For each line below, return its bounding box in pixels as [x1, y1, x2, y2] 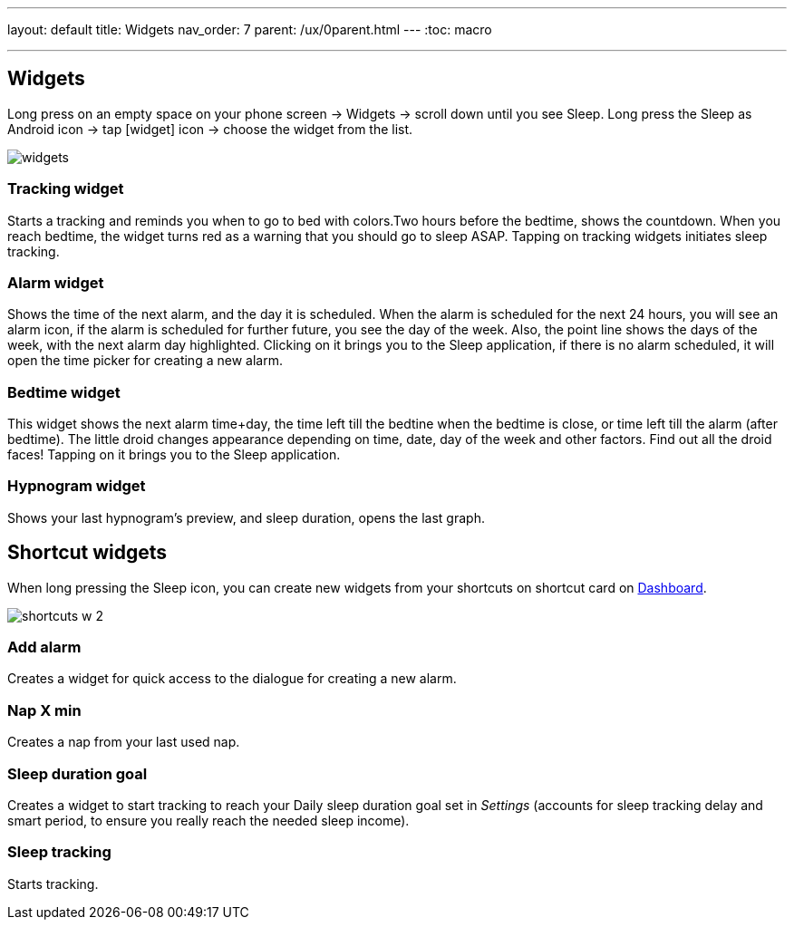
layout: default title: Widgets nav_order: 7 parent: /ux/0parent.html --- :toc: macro [7, 22, 492, 37]
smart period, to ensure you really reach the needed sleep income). [7, 812, 410, 828]
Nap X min [7, 700, 82, 719]
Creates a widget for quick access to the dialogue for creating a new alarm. [7, 671, 457, 687]
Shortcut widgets [7, 541, 168, 565]
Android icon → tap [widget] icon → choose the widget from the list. [7, 121, 413, 137]
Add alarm [7, 638, 82, 657]
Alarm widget [7, 273, 104, 292]
